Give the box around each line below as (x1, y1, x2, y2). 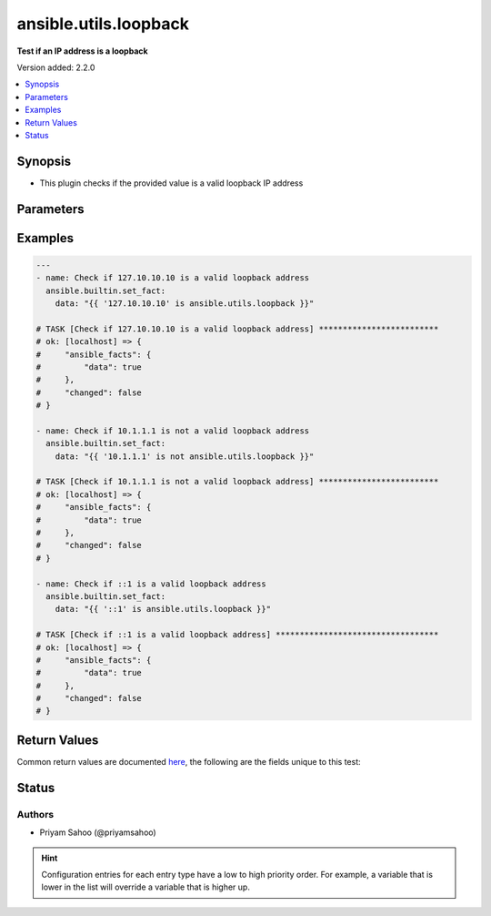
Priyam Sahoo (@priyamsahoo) (39, 827, 156, 838)
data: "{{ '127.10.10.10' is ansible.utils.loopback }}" (55, 298, 315, 309)
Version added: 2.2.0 (16, 62, 95, 73)
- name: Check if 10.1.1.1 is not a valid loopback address (35, 425, 310, 436)
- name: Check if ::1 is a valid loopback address (35, 578, 267, 589)
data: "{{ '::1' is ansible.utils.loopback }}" (55, 604, 272, 615)
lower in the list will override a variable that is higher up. (41, 881, 250, 892)
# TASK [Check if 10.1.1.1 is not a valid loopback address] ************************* (35, 476, 439, 487)
